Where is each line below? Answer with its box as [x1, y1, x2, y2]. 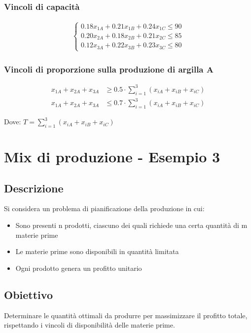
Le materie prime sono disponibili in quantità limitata [15, 246, 179, 257]
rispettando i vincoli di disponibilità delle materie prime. [4, 320, 175, 330]
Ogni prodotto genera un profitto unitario [15, 262, 142, 273]
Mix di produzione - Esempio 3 [4, 147, 220, 167]
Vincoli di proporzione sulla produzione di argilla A [4, 63, 214, 75]
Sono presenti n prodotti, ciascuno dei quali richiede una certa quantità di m [15, 220, 248, 230]
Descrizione [4, 180, 64, 195]
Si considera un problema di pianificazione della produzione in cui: [4, 203, 205, 214]
